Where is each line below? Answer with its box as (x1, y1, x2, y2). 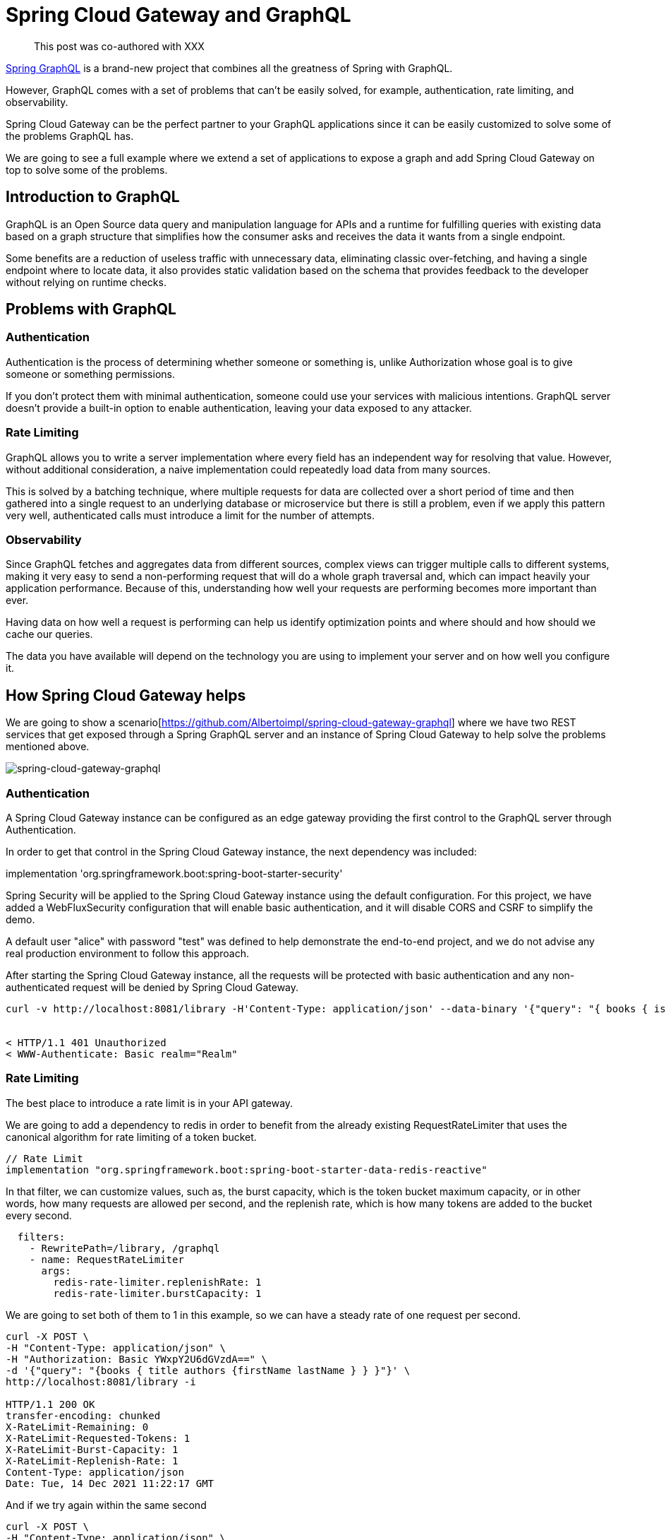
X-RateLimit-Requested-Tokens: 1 (6, 1432, 190, 1444)
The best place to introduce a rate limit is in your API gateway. (6, 1096, 293, 1109)
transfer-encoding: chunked (6, 1409, 161, 1421)
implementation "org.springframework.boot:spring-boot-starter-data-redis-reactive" (6, 1163, 488, 1175)
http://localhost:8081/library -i (6, 1375, 196, 1387)
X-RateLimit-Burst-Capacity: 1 (6, 1443, 178, 1455)
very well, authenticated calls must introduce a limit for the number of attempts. (6, 509, 375, 521)
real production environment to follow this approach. (6, 947, 249, 959)
